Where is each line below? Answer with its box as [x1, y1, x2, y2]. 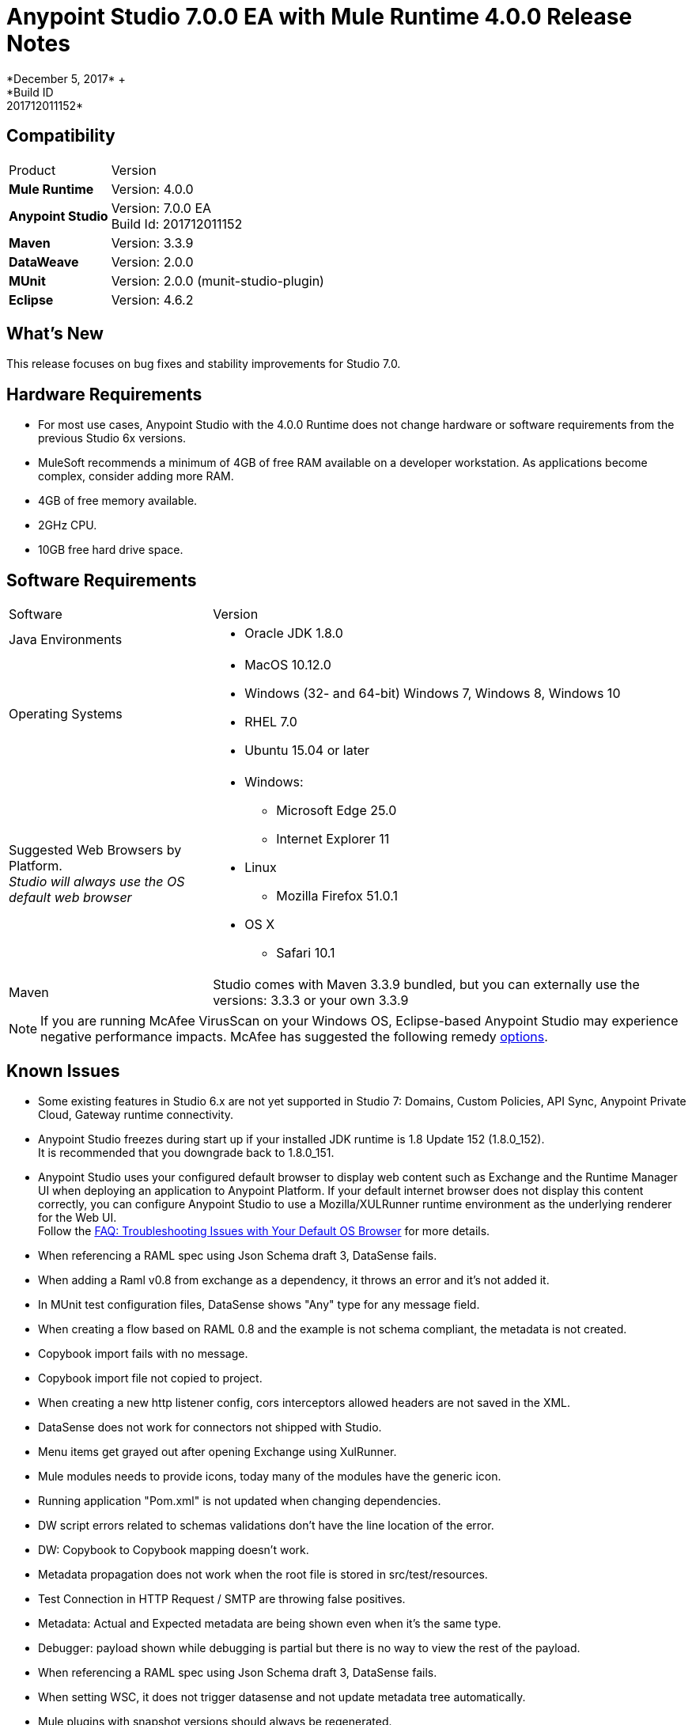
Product [9, 161, 56, 178]
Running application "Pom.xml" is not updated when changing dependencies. [38, 1493, 441, 1507]
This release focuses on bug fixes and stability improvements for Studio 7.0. [6, 357, 401, 371]
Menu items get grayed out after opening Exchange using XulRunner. [38, 1444, 397, 1458]
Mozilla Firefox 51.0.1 [276, 888, 398, 904]
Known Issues [6, 1060, 120, 1081]
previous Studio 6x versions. [38, 431, 187, 445]
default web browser [9, 889, 132, 906]
